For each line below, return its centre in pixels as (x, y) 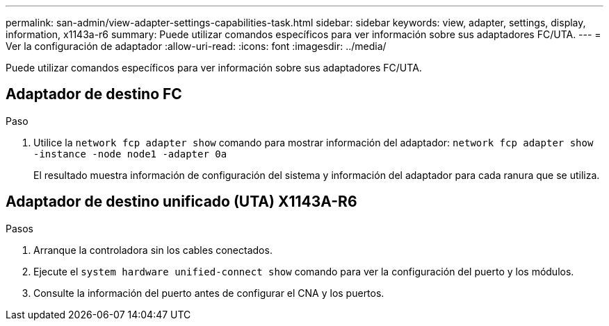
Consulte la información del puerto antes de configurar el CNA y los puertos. (209, 293)
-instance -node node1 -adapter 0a (130, 154)
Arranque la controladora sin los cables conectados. (153, 250)
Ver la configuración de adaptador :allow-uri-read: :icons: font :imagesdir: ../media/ (196, 46)
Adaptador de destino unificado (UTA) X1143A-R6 (181, 202)
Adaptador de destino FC (94, 94)
